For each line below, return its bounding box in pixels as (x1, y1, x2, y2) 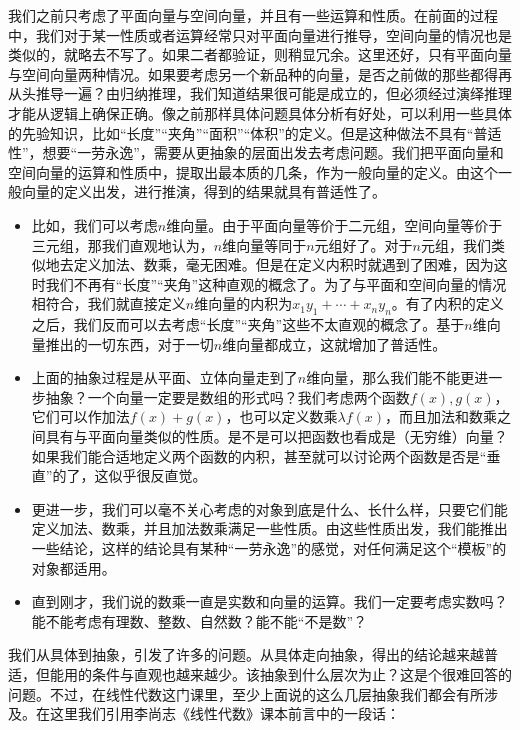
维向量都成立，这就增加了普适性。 (222, 333, 447, 354)
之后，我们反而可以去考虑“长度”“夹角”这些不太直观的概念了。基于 (31, 314, 465, 335)
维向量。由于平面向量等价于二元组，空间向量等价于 (166, 214, 503, 235)
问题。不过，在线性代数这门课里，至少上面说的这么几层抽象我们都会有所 (8, 683, 484, 704)
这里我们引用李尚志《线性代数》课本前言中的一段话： (49, 703, 400, 724)
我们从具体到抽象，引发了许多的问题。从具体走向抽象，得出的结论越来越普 (8, 644, 498, 665)
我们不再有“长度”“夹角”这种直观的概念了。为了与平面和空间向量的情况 (45, 273, 507, 294)
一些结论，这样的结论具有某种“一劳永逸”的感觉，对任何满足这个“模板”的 (31, 538, 507, 559)
